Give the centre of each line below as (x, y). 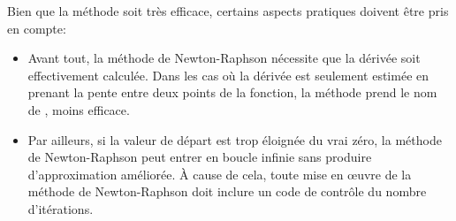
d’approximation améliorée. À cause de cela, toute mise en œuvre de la (220, 174)
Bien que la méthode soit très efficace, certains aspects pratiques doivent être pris (228, 11)
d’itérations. (61, 208)
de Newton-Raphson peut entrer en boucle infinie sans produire (200, 157)
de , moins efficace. (79, 109)
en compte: (37, 28)
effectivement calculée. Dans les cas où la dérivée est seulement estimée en (228, 75)
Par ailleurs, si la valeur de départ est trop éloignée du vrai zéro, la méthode (235, 139)
